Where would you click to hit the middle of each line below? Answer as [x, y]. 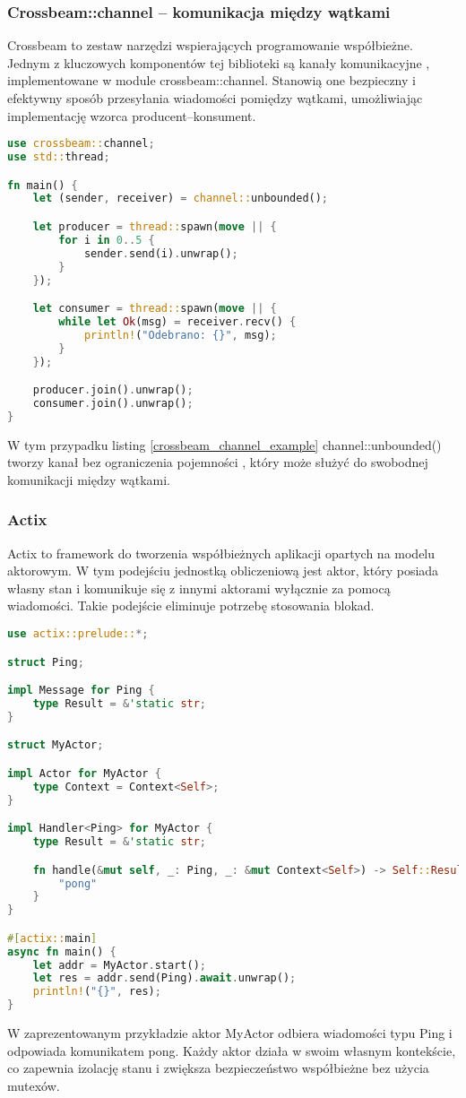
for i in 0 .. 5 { [107, 240]
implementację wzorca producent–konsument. [132, 115]
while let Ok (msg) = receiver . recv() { [177, 321]
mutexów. [34, 1085]
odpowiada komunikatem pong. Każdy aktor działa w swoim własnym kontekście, [232, 1050]
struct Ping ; [46, 662]
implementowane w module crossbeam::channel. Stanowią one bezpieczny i [211, 80]
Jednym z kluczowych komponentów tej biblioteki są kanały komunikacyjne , [219, 62]
